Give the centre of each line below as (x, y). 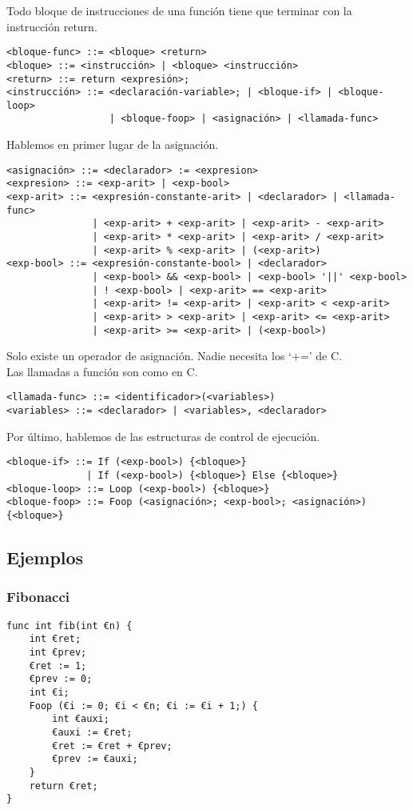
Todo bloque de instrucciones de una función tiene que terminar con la (179, 10)
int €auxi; (81, 719)
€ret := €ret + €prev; (112, 746)
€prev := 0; (61, 679)
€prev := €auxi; (95, 759)
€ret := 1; (58, 666)
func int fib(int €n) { (69, 626)
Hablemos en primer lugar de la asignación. (113, 144)
